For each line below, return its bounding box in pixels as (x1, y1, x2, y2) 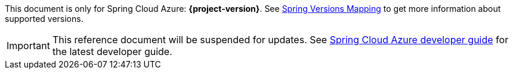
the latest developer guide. (52, 46, 172, 57)
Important (7, 40, 50, 52)
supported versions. (5, 14, 84, 24)
